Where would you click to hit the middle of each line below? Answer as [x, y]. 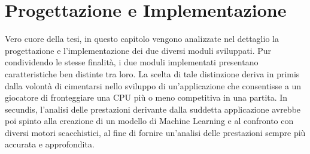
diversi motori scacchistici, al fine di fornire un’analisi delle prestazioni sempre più [155, 132]
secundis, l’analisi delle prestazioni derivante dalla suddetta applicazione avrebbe [153, 109]
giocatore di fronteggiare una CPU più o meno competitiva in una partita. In [146, 97]
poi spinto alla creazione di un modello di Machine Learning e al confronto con [149, 121]
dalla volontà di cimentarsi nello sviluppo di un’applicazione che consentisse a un [153, 85]
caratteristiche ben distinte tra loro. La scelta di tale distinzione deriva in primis [152, 73]
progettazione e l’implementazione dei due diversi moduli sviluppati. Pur [138, 50]
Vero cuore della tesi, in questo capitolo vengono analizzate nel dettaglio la [142, 39]
